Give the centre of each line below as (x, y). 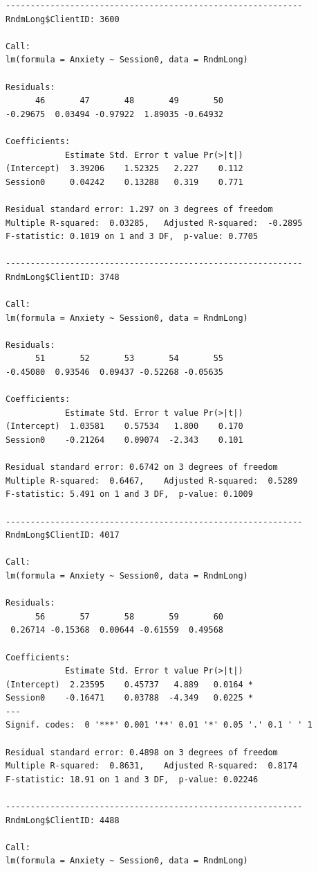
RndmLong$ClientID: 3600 (63, 19)
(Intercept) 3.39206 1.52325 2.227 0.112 (124, 169)
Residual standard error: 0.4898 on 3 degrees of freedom (142, 752)
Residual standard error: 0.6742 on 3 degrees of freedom (142, 467)
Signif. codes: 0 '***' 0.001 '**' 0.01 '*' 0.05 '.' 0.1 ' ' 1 (159, 725)
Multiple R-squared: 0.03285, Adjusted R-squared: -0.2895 (154, 223)
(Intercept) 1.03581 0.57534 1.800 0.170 (124, 426)
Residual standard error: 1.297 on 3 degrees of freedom (139, 209)
